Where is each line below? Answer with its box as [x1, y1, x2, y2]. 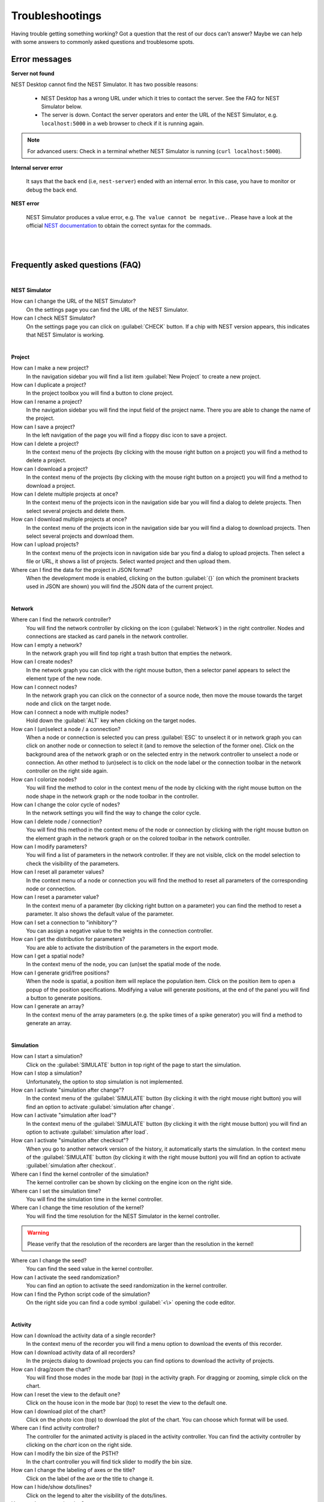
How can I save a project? [11, 423, 75, 430]
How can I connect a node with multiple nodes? [11, 708, 129, 716]
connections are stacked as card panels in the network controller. [26, 633, 188, 640]
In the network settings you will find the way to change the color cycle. [26, 809, 201, 816]
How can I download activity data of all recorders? [11, 1349, 136, 1356]
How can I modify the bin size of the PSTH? [11, 1450, 119, 1457]
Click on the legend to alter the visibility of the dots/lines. [26, 1492, 167, 1499]
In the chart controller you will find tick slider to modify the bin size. [26, 1458, 193, 1465]
